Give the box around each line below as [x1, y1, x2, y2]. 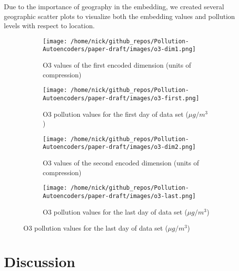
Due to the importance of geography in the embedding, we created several [4, 1, 224, 11]
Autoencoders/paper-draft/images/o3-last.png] [43, 192, 196, 199]
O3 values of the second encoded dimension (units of [43, 158, 199, 168]
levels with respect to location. [4, 20, 95, 31]
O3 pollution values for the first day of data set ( [43, 108, 188, 119]
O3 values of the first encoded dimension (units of [43, 60, 191, 70]
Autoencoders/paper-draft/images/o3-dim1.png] [43, 46, 196, 53]
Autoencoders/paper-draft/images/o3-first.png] [43, 94, 200, 102]
